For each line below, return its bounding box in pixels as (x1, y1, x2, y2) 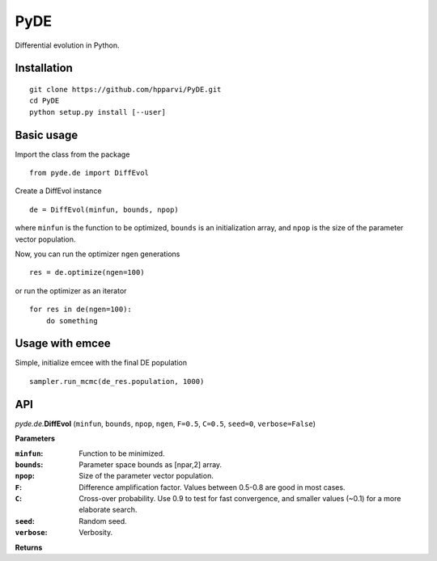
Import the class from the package (15, 150, 130, 159)
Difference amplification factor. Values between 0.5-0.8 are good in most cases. (78, 482, 346, 492)
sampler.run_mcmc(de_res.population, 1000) (29, 377, 205, 386)
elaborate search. (78, 505, 138, 515)
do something (45, 316, 98, 325)
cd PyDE (29, 96, 60, 105)
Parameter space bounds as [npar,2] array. (78, 459, 223, 469)
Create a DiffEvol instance (15, 186, 102, 196)
